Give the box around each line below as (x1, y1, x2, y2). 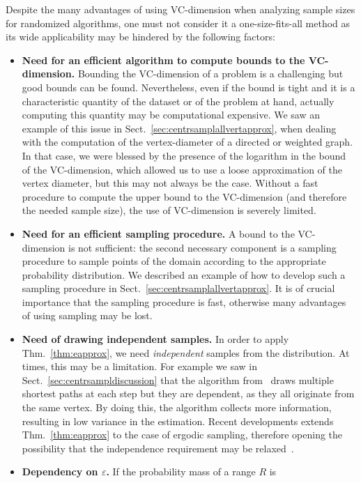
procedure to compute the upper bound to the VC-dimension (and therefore (22, 189, 347, 204)
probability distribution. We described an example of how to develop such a (22, 267, 346, 282)
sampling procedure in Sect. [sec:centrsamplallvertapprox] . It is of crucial (22, 281, 335, 296)
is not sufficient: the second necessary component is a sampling (68, 240, 337, 254)
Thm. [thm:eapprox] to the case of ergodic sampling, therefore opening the (22, 427, 343, 442)
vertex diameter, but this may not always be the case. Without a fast (22, 176, 318, 190)
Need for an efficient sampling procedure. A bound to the (22, 226, 295, 240)
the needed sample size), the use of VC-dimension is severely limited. (22, 203, 316, 217)
